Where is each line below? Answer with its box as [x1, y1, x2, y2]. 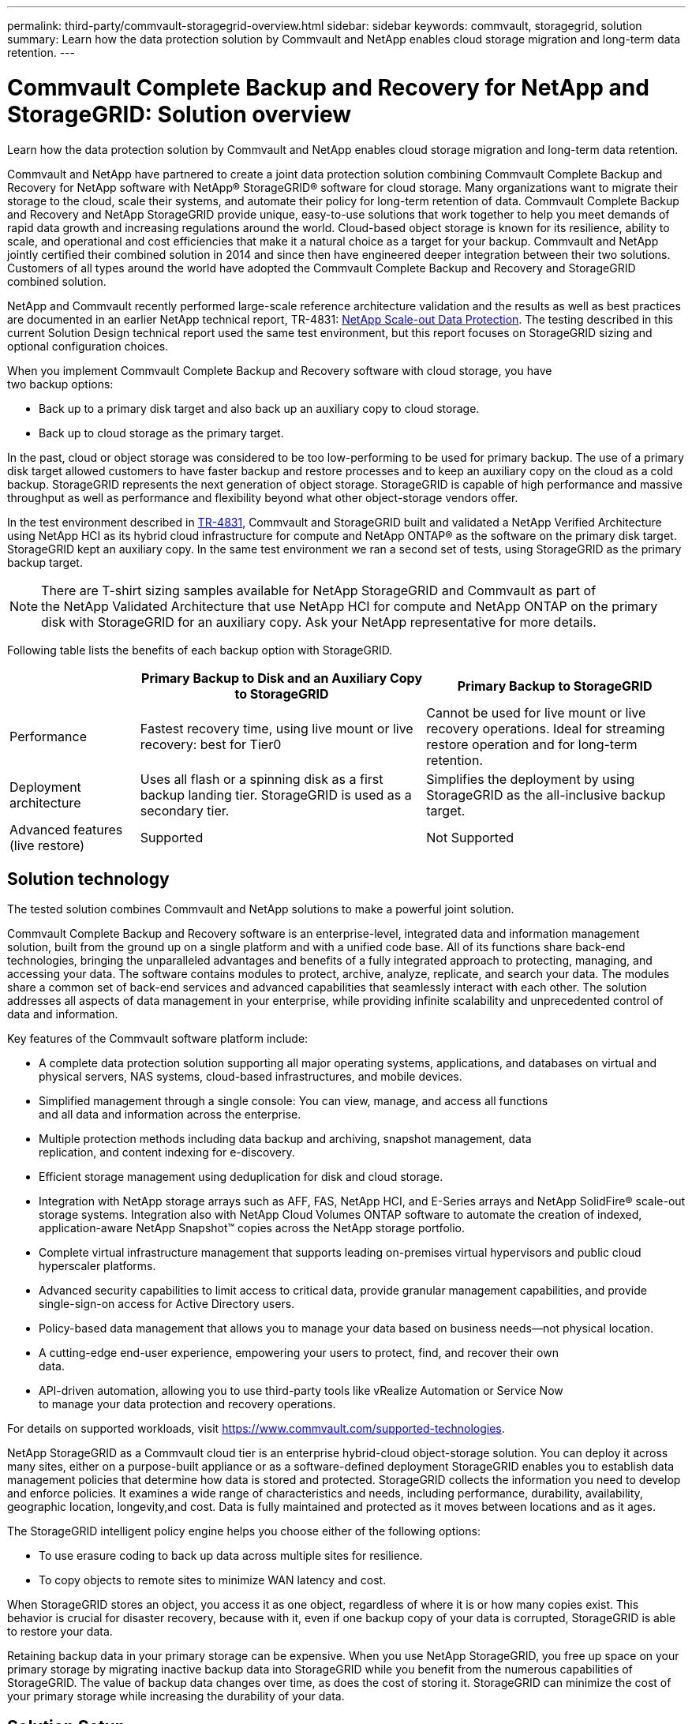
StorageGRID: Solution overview [7, 100, 352, 128]
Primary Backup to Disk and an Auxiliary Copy [141, 669, 423, 686]
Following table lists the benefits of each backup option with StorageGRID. [7, 643, 393, 657]
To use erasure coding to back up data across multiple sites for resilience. [39, 1549, 423, 1563]
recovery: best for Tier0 [140, 736, 282, 752]
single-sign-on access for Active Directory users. [39, 1297, 295, 1311]
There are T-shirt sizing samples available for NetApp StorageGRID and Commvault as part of [41, 582, 597, 598]
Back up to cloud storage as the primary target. [39, 425, 284, 440]
